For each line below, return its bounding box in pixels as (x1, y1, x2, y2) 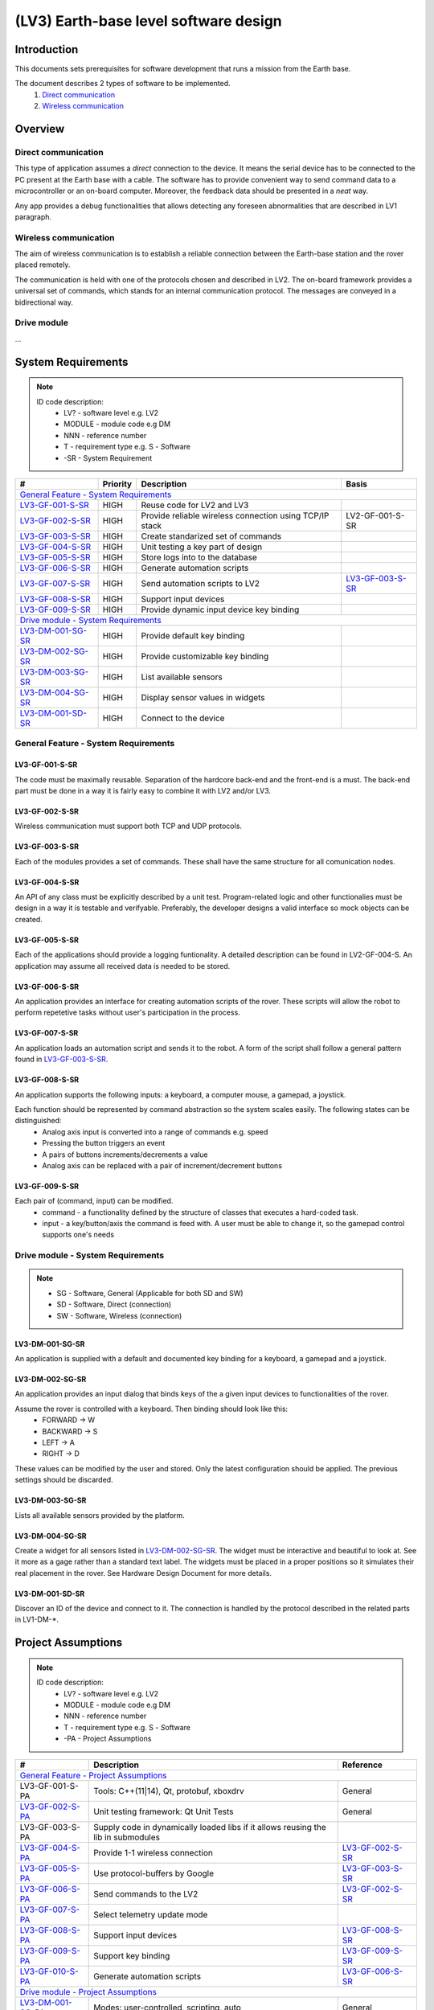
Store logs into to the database (141, 552, 257, 563)
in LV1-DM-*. (14, 1614, 59, 1624)
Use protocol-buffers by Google (93, 1868, 215, 1879)
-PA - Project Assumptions (63, 1733, 152, 1744)
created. (14, 914, 43, 924)
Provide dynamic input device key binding (141, 604, 300, 615)
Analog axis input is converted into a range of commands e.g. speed (42, 1126, 268, 1137)
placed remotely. (14, 260, 71, 269)
